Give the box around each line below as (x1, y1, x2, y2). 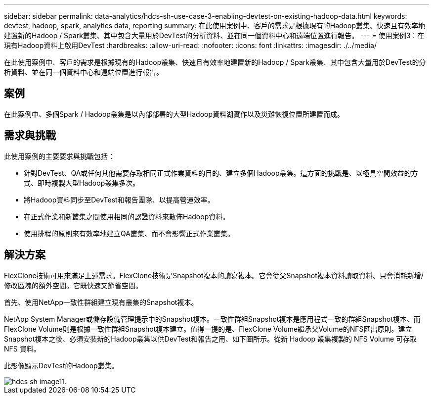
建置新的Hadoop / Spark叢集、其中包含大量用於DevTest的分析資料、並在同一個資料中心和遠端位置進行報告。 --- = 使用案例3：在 (4, 31, 425, 40)
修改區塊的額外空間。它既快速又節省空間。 (4, 281, 142, 290)
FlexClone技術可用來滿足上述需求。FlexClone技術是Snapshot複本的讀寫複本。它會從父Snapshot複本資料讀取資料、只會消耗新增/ (4, 271, 424, 280)
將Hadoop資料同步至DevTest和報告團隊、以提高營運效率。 (24, 195, 215, 204)
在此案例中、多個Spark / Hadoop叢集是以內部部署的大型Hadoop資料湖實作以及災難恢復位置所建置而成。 (4, 109, 345, 118)
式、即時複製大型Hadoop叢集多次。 (24, 178, 140, 187)
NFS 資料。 (4, 344, 41, 353)
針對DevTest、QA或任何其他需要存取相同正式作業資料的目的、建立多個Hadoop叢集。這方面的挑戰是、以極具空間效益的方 (24, 168, 418, 177)
